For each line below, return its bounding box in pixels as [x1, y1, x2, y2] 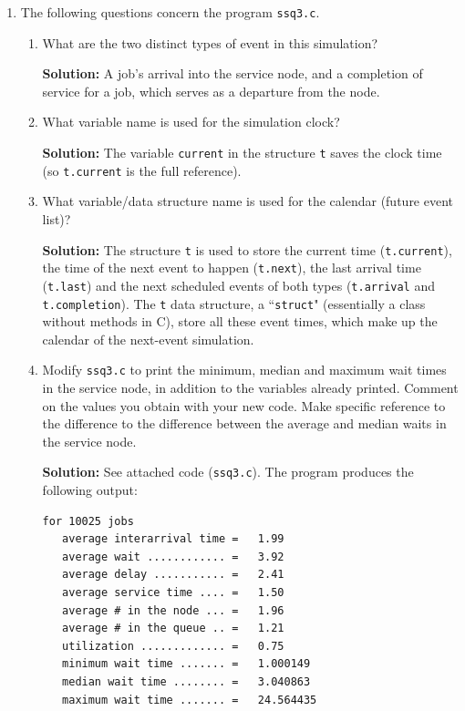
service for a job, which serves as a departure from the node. [42, 81, 380, 100]
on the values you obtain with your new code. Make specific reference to [42, 396, 446, 415]
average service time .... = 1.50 [62, 586, 284, 599]
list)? [42, 209, 71, 228]
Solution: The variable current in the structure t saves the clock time [42, 143, 442, 162]
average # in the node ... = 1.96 [62, 603, 284, 617]
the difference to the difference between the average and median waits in [42, 414, 447, 433]
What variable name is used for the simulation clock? [42, 112, 340, 131]
